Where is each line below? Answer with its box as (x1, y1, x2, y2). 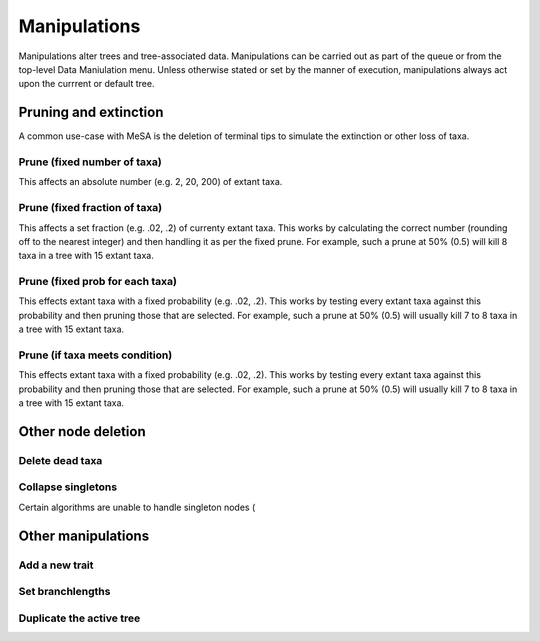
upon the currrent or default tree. (18, 78, 155, 90)
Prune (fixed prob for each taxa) (18, 275, 177, 289)
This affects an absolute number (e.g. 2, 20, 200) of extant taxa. (18, 176, 283, 188)
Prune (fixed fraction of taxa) (18, 201, 163, 215)
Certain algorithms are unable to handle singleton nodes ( (18, 501, 256, 513)
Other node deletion (18, 423, 146, 440)
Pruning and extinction (18, 104, 164, 121)
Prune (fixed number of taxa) (18, 155, 162, 169)
